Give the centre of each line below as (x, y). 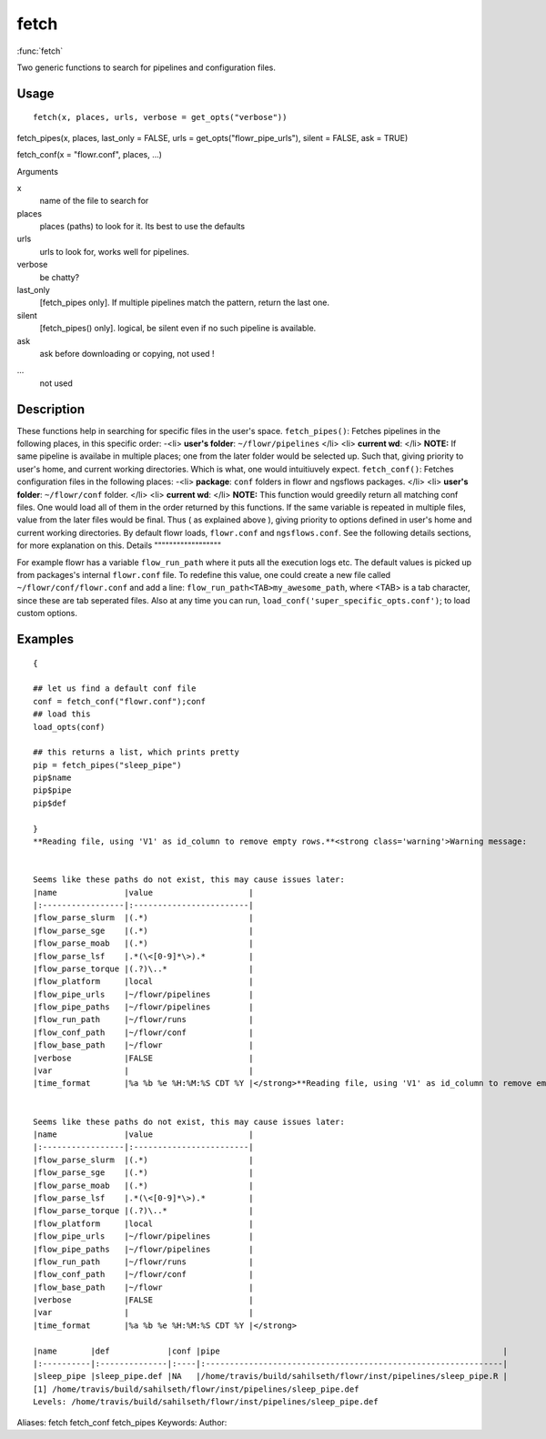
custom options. (47, 613)
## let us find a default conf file (115, 689)
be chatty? (60, 277)
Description (51, 409)
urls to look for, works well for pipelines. (115, 251)
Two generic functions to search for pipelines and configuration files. (147, 67)
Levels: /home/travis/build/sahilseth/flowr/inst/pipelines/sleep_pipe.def (206, 1402)
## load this (62, 714)
